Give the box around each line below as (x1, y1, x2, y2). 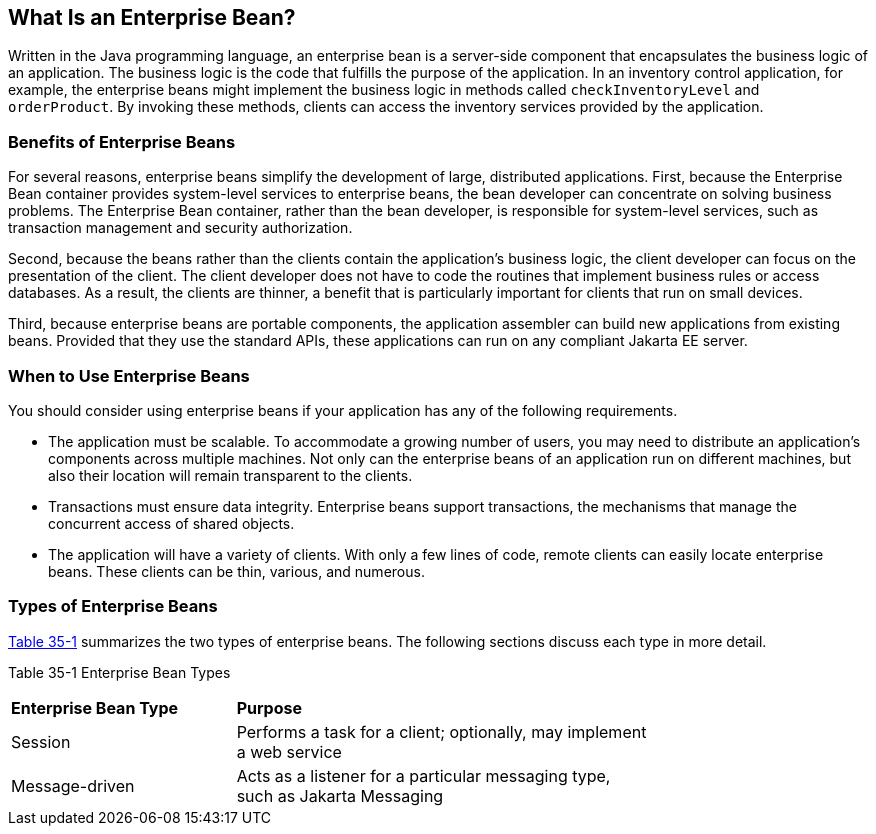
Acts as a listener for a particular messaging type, (236, 765, 611, 786)
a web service (236, 741, 342, 762)
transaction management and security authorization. (8, 219, 353, 237)
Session (11, 731, 71, 752)
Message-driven (11, 775, 135, 796)
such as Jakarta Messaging (236, 785, 444, 806)
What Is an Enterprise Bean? (8, 5, 296, 30)
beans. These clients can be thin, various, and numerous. (48, 562, 425, 580)
